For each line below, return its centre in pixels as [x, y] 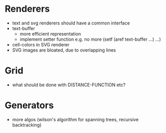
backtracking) [27, 125]
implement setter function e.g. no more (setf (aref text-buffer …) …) [90, 39]
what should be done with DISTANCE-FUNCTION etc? [69, 85]
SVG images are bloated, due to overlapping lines [64, 50]
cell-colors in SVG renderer [41, 44]
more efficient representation [50, 34]
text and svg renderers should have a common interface [71, 23]
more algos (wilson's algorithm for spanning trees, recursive [75, 119]
